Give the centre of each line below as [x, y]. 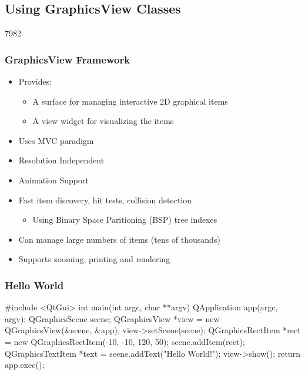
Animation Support [53, 180]
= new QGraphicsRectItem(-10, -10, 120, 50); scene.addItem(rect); [125, 341]
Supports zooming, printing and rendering [94, 259]
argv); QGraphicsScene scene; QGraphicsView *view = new [112, 318]
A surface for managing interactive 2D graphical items [130, 101]
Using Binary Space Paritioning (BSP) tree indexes [125, 220]
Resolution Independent [61, 160]
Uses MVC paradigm [56, 140]
